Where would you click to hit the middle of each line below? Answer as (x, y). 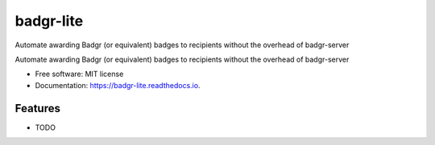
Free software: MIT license (79, 74)
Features (37, 108)
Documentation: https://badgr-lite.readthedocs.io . (118, 85)
